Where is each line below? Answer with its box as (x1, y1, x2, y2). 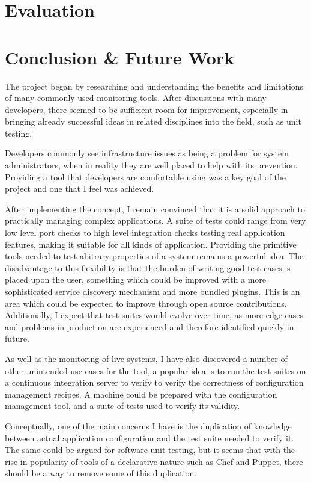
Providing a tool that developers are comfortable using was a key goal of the (5, 170, 286, 183)
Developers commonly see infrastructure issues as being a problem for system (5, 147, 289, 159)
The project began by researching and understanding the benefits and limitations (5, 79, 304, 92)
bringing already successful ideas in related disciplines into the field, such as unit (5, 115, 301, 128)
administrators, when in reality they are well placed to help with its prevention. (5, 159, 298, 171)
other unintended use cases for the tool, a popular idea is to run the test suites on (5, 364, 306, 377)
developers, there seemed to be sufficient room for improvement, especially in (5, 103, 288, 115)
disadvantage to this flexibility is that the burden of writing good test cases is (5, 261, 291, 274)
